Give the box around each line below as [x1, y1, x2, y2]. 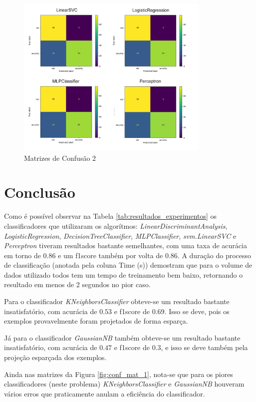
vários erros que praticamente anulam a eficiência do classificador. [4, 388, 205, 399]
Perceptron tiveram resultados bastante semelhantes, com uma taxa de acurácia [4, 240, 247, 251]
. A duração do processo [177, 250, 252, 260]
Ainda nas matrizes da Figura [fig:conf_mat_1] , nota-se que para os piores [4, 369, 233, 379]
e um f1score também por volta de [58, 250, 163, 260]
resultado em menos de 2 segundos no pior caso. [4, 279, 151, 290]
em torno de [4, 250, 41, 260]
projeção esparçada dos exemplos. [4, 352, 107, 363]
